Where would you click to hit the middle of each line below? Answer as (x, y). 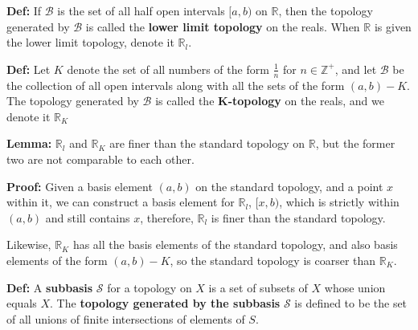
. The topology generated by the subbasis (165, 303)
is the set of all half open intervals (141, 10)
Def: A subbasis (50, 287)
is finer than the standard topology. (298, 217)
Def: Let (29, 69)
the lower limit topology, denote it (90, 42)
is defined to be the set (351, 303)
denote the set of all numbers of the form (168, 69)
